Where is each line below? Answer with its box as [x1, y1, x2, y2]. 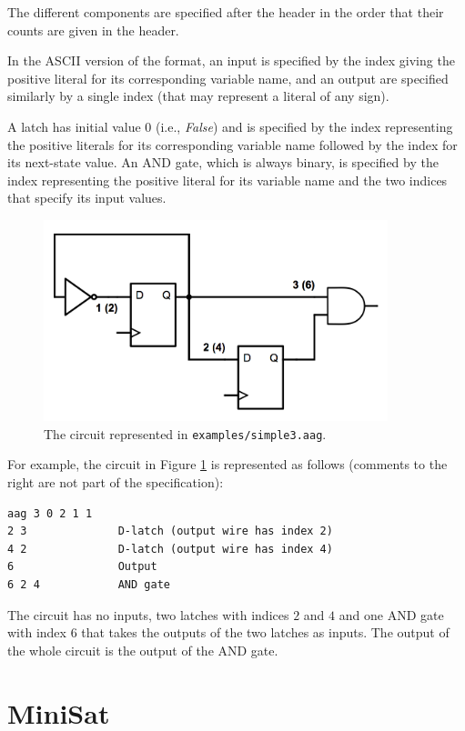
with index [7, 623, 66, 642]
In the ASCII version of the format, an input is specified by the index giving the [7, 51, 455, 70]
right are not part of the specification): [7, 472, 224, 491]
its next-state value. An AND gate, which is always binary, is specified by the [7, 153, 439, 172]
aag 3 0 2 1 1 [7, 506, 93, 520]
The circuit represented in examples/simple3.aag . [44, 424, 327, 443]
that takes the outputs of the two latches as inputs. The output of [81, 623, 450, 642]
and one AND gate [339, 605, 444, 624]
